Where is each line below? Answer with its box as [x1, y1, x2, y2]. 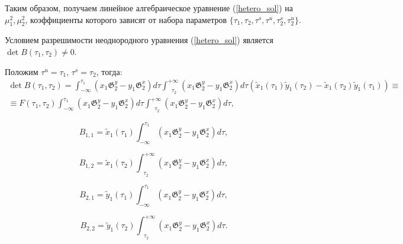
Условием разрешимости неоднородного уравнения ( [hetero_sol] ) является [5, 34, 273, 46]
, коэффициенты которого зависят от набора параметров [25, 13, 227, 25]
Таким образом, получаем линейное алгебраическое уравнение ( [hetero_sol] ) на [5, 2, 294, 14]
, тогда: [96, 65, 122, 77]
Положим [5, 65, 38, 77]
